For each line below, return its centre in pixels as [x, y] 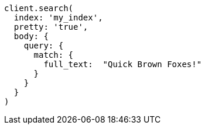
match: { [54, 55]
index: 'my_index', [58, 18]
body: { [31, 36]
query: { [44, 46]
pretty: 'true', [51, 27]
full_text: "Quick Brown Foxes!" [123, 64]
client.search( [39, 8]
